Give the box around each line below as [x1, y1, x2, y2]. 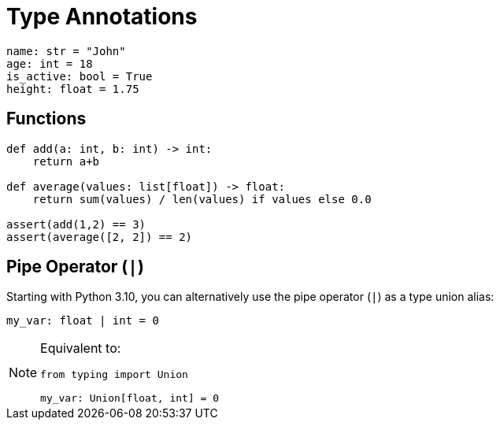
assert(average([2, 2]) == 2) [6, 230, 193, 243]
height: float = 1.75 [6, 82, 139, 95]
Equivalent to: [40, 340, 121, 357]
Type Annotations [6, 3, 198, 30]
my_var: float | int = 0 [6, 314, 159, 328]
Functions [6, 109, 87, 129]
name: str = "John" [6, 44, 126, 57]
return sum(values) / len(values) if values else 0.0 [32, 192, 372, 206]
